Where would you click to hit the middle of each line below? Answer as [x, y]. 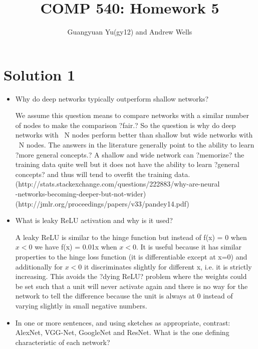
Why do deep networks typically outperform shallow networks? [112, 98]
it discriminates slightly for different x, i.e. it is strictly [168, 266]
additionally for [39, 266]
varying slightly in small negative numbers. [81, 305]
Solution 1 [40, 74]
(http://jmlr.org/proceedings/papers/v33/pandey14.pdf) [102, 203]
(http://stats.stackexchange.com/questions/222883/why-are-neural [117, 184]
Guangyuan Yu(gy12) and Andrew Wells [130, 32]
